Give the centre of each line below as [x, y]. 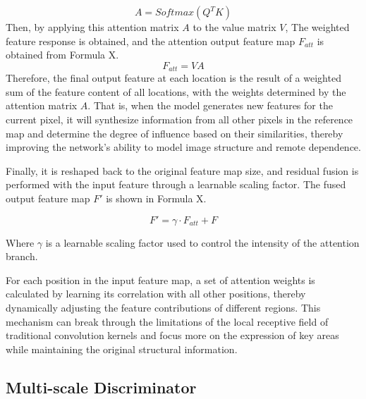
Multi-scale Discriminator [101, 387]
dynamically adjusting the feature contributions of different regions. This [163, 307]
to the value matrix [234, 27]
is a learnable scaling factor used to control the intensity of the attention [202, 242]
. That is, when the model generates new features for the [210, 105]
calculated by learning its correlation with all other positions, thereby [156, 294]
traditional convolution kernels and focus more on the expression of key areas [172, 335]
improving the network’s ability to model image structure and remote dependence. [183, 147]
